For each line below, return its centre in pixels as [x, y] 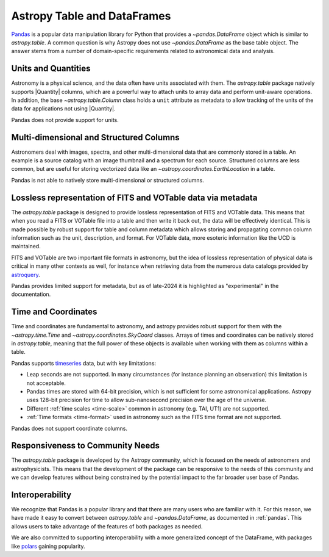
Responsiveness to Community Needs [85, 446]
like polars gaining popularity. [48, 546]
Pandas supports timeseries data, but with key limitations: [84, 363]
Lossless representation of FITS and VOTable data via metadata [134, 197]
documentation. [31, 294]
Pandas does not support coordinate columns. [69, 428]
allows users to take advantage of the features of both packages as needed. [107, 526]
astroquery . [26, 275]
